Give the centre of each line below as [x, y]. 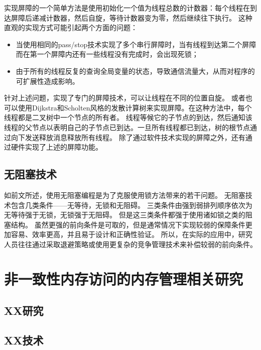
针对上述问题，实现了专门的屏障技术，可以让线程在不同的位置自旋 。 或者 [125, 98]
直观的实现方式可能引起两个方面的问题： [71, 27]
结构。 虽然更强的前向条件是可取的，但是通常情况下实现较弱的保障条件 [128, 224]
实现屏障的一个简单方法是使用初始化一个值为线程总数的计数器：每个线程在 [127, 8]
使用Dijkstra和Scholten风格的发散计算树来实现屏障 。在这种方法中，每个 [135, 107]
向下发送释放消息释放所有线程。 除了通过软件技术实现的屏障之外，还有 [128, 137]
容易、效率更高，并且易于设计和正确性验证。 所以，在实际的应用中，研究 [132, 234]
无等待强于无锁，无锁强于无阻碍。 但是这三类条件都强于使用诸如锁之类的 [125, 215]
